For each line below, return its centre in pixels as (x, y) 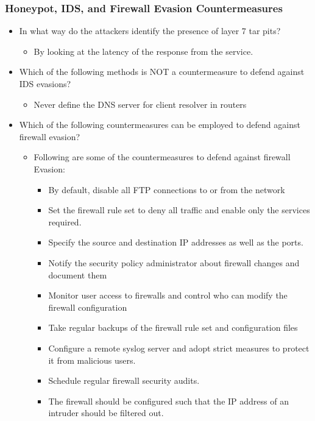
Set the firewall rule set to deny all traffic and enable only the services (179, 210)
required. (65, 221)
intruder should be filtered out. (106, 413)
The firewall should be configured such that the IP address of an (168, 401)
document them (78, 274)
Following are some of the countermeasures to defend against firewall (162, 157)
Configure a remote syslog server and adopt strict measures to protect (179, 348)
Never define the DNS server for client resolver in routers (140, 104)
